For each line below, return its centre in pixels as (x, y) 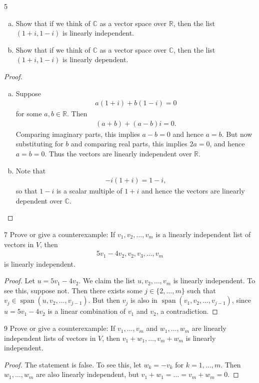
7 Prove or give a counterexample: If (60, 234)
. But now (237, 134)
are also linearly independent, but (87, 374)
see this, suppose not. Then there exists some (73, 290)
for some (29, 114)
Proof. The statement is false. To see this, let (73, 364)
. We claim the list (107, 280)
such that (201, 290)
